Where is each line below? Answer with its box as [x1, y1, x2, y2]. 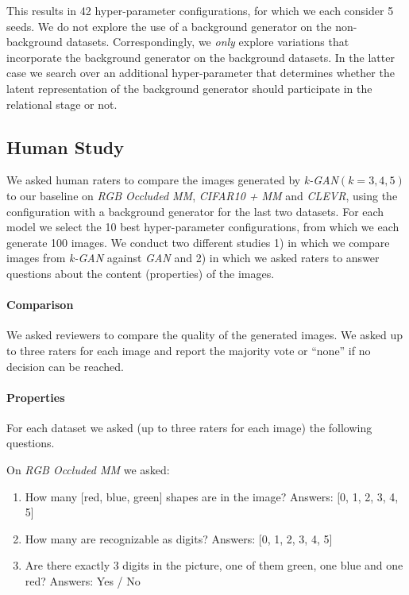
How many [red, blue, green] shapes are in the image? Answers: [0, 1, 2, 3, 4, [25, 488, 399, 504]
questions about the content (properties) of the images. [6, 265, 275, 281]
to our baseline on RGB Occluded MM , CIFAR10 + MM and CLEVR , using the [6, 187, 398, 203]
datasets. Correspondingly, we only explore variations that [66, 33, 349, 50]
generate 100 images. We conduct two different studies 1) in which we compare [6, 234, 390, 250]
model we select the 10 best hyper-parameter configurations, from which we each [6, 218, 399, 235]
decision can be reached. [6, 357, 124, 374]
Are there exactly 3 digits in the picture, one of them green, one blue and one [25, 557, 403, 574]
